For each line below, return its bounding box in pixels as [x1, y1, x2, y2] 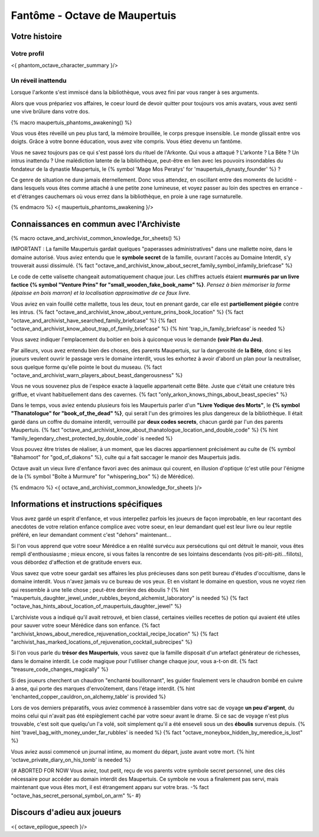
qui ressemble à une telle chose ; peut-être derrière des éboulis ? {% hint [11, 586, 189, 593]
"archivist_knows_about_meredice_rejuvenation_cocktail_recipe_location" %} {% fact [11, 630, 219, 637]
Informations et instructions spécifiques [11, 499, 162, 510]
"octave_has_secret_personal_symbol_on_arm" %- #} [11, 792, 141, 799]
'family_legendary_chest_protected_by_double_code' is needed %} [11, 434, 173, 442]
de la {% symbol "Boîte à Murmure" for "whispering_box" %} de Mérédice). [11, 473, 195, 480]
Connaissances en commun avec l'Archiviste [11, 219, 180, 229]
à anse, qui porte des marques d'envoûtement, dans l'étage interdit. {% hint [11, 684, 195, 692]
